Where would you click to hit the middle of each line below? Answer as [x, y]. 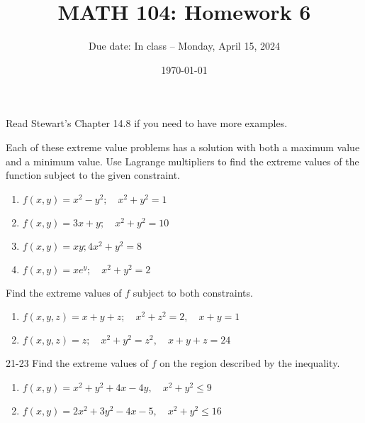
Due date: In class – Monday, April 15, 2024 [184, 46]
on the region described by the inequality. [250, 363]
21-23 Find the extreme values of [77, 363]
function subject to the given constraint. [93, 175]
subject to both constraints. [193, 292]
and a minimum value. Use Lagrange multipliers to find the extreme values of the [182, 161]
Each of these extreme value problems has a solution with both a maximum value [183, 147]
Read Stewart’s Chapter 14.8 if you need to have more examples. [147, 123]
